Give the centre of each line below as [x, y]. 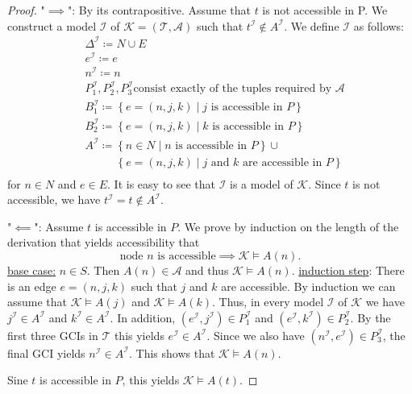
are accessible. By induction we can [308, 286]
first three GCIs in [53, 335]
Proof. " [26, 10]
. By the [370, 317]
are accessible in [283, 162]
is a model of [262, 183]
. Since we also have [256, 335]
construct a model [52, 25]
